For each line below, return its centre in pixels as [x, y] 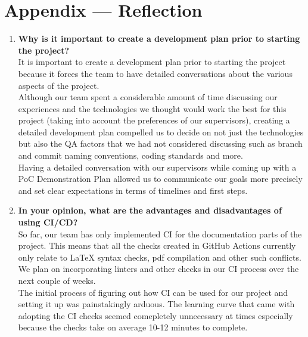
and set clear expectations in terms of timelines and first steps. [133, 190]
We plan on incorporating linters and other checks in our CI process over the [158, 269]
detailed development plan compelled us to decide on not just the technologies [161, 132]
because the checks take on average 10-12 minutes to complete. [133, 327]
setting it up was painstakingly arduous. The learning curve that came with [156, 304]
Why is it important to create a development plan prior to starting [159, 38]
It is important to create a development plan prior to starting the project [152, 62]
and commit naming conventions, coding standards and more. [130, 155]
